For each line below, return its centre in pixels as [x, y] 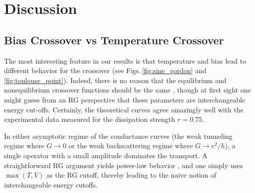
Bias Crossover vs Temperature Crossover [114, 40]
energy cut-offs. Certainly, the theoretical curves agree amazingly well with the [124, 109]
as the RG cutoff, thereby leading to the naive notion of [131, 175]
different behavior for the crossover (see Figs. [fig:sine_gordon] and [105, 70]
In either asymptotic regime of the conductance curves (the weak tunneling [118, 136]
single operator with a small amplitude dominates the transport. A [106, 155]
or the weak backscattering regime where [131, 145]
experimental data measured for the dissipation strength [90, 119]
